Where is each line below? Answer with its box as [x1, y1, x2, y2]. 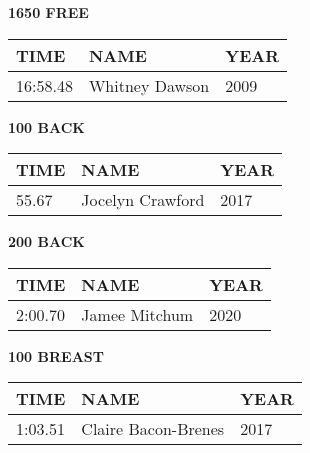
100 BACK [8, 116, 85, 137]
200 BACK [8, 231, 85, 252]
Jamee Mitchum [81, 302, 194, 326]
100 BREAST [8, 345, 104, 366]
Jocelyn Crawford [81, 188, 205, 212]
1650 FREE [8, 2, 89, 22]
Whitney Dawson [88, 73, 210, 97]
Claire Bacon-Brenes [81, 417, 225, 441]
